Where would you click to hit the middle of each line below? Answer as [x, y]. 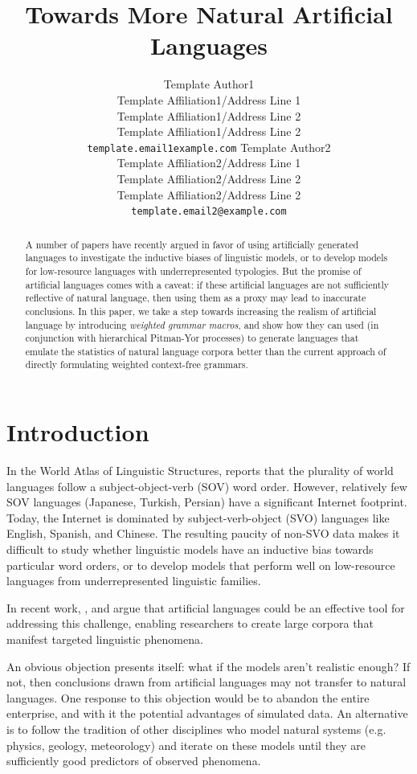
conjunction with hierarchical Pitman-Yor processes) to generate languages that [192, 338]
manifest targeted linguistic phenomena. [105, 639]
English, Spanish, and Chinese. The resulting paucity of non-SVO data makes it [203, 533]
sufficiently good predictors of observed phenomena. [134, 761]
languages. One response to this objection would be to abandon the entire [188, 697]
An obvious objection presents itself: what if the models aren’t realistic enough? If [208, 666]
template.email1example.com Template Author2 [209, 147]
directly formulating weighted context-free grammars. [137, 364]
